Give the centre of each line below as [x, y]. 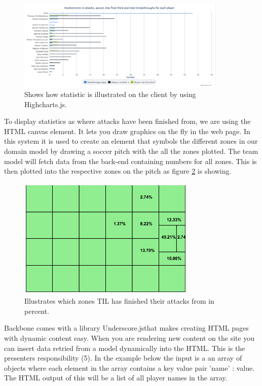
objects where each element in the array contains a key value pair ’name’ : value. [129, 367]
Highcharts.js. [46, 104]
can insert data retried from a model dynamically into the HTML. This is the [125, 348]
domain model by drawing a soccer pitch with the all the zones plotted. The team [131, 151]
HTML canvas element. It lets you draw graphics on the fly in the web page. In [127, 131]
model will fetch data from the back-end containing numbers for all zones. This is [130, 161]
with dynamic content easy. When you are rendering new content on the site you [129, 338]
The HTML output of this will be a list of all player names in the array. [116, 378]
